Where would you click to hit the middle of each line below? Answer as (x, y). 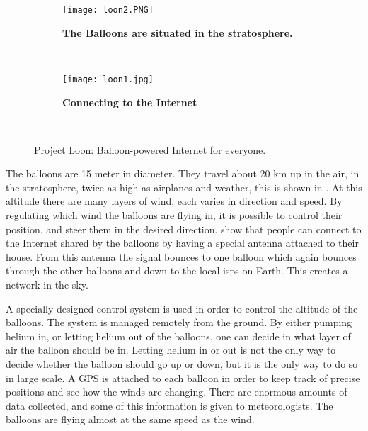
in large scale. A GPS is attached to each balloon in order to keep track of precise (183, 377)
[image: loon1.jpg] (108, 79)
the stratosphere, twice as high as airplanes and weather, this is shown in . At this (184, 187)
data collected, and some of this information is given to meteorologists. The (169, 405)
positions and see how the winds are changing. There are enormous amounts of (177, 392)
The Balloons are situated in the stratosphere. (178, 32)
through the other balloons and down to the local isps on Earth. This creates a (177, 270)
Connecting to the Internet (130, 102)
